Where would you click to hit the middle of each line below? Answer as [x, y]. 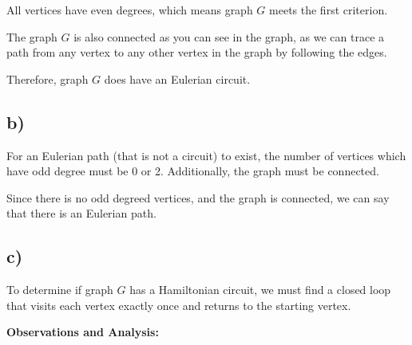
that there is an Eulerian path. [81, 213]
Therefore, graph [48, 78]
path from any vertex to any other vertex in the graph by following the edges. [197, 52]
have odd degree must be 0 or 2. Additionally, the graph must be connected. [193, 171]
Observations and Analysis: [83, 332]
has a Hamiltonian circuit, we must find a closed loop [260, 290]
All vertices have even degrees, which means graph [130, 10]
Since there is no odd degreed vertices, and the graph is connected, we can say [198, 197]
